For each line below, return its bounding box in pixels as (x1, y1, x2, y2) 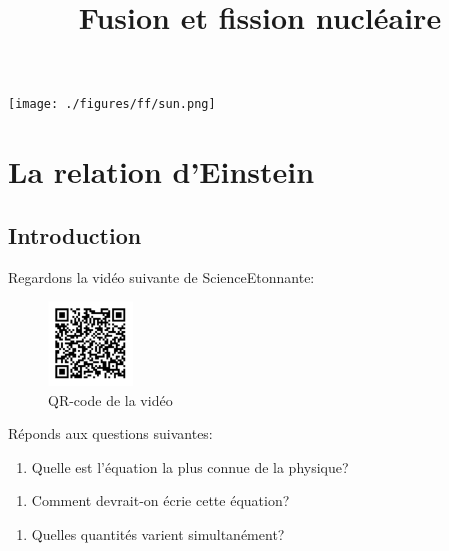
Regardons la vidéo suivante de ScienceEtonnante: (8, 266, 315, 287)
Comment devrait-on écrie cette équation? (31, 490, 290, 511)
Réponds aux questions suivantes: (8, 423, 213, 444)
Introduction (8, 219, 142, 250)
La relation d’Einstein (8, 151, 315, 192)
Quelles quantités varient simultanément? (31, 523, 285, 544)
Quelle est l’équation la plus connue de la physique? (31, 456, 349, 477)
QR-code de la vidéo (48, 389, 173, 410)
